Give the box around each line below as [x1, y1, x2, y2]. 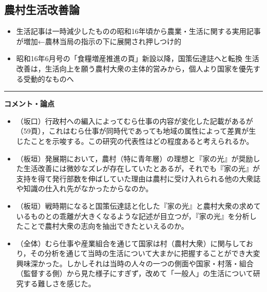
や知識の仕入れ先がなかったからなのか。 [16, 183, 153, 194]
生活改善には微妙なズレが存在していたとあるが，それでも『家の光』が [23, 163, 260, 174]
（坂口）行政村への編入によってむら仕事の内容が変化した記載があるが [16, 115, 253, 126]
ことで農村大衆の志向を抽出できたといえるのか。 [23, 221, 188, 231]
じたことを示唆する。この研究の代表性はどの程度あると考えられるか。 [16, 135, 254, 146]
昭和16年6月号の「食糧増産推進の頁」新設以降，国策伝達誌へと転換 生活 [16, 53, 259, 64]
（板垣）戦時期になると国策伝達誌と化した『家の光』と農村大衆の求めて [16, 200, 261, 211]
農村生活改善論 [4, 2, 80, 17]
